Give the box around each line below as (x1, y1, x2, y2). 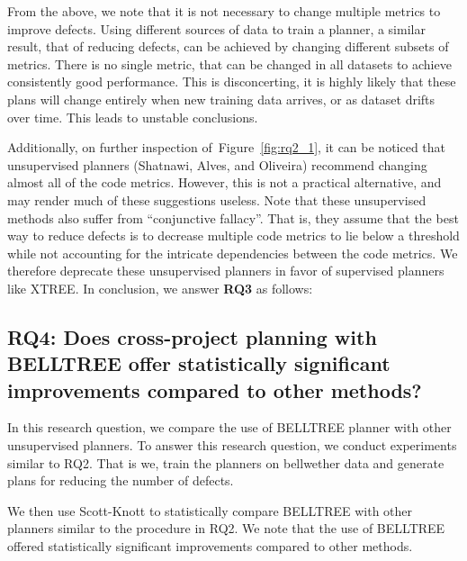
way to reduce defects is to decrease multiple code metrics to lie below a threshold (7, 226, 460, 245)
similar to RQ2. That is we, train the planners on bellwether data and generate (7, 453, 445, 472)
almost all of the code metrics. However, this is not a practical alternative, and (7, 173, 442, 192)
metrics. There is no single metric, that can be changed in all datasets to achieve (7, 54, 452, 73)
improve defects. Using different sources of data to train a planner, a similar (7, 19, 426, 38)
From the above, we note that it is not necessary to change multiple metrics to (7, 2, 441, 20)
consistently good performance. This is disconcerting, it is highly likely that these (7, 72, 456, 91)
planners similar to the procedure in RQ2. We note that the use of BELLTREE (7, 519, 445, 538)
